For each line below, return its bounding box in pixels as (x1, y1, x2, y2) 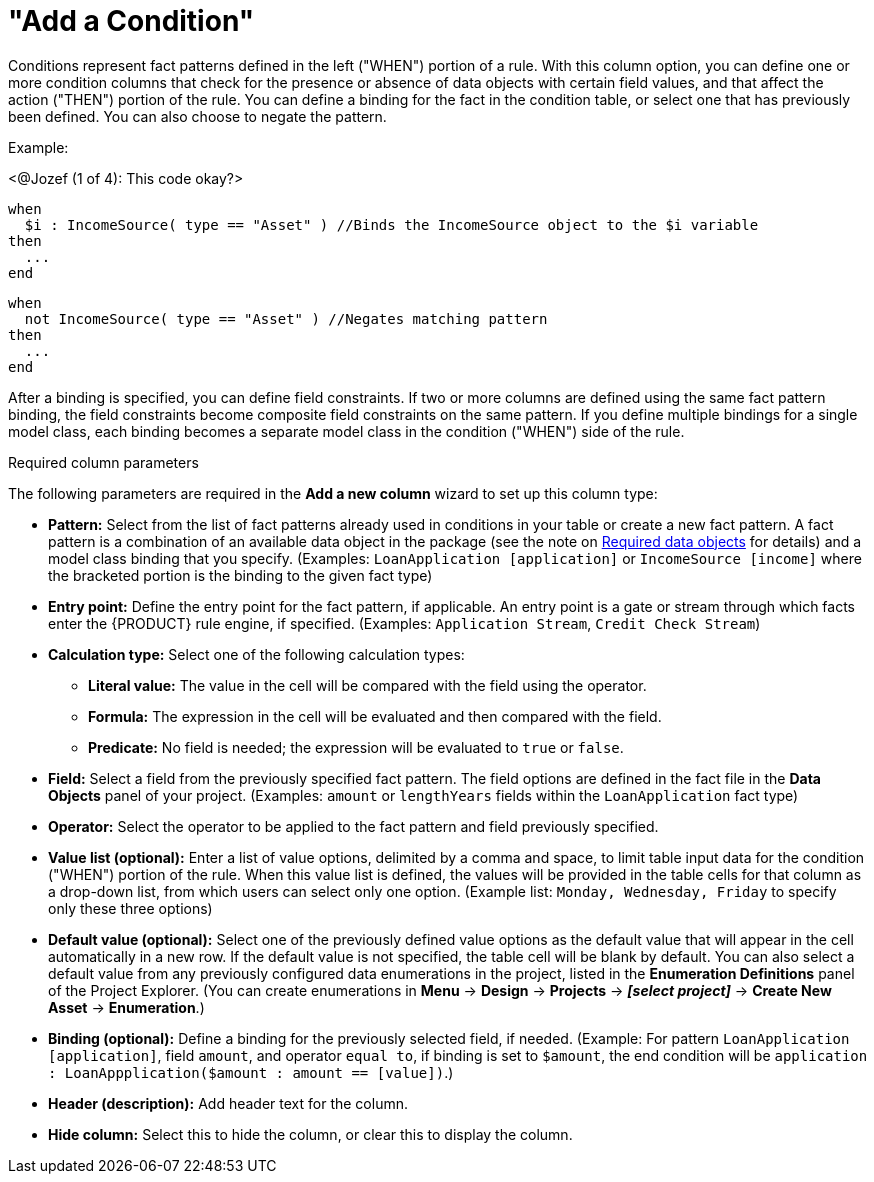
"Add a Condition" (8, 4, 255, 38)
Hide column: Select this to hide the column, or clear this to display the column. (48, 1125, 573, 1143)
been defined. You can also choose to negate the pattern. (8, 107, 387, 125)
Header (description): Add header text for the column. (48, 1094, 408, 1112)
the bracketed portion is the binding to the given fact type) (48, 566, 433, 584)
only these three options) (48, 899, 213, 917)
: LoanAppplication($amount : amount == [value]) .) (48, 1063, 454, 1081)
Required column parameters (8, 453, 199, 471)
